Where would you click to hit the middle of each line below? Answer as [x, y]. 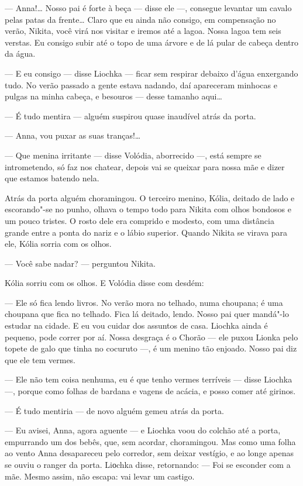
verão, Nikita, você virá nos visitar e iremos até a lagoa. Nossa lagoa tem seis [143, 31]
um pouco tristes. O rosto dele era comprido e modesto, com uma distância [140, 220]
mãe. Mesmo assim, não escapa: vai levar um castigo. [100, 476]
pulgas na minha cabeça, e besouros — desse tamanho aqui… [113, 96]
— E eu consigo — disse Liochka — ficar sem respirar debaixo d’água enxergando [151, 73]
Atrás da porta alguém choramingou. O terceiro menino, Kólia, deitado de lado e [150, 197]
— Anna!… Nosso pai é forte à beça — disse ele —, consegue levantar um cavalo [148, 8]
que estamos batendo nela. [52, 178]
